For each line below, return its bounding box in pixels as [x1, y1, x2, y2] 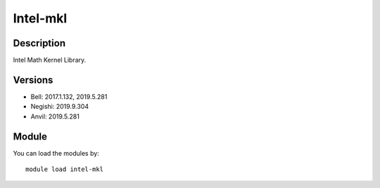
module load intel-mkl [25, 166, 104, 173]
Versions [13, 74, 53, 86]
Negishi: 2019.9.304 [30, 102, 89, 111]
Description [13, 37, 66, 49]
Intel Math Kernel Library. [13, 56, 87, 65]
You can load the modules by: [13, 149, 100, 157]
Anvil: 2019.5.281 [30, 112, 80, 121]
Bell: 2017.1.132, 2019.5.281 [30, 92, 108, 101]
